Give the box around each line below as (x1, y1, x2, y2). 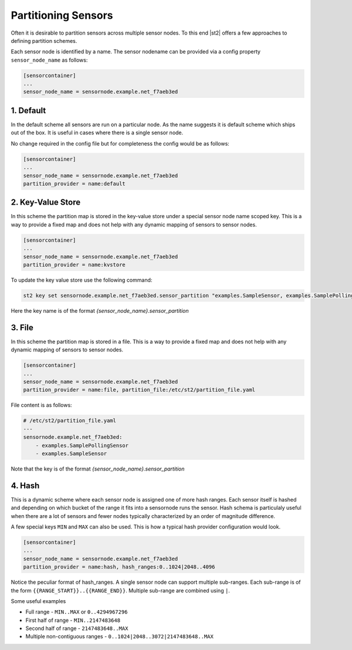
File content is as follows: (11, 402, 73, 409)
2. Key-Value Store (11, 197, 81, 208)
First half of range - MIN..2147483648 (25, 617, 120, 624)
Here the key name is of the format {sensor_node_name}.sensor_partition (11, 307, 189, 314)
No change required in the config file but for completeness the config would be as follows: (11, 140, 230, 147)
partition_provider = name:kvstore (23, 261, 126, 268)
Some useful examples (11, 597, 66, 604)
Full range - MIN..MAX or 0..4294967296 (25, 608, 128, 615)
